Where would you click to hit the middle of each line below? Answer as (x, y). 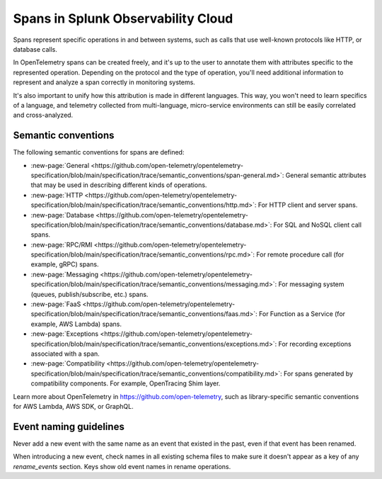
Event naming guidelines (69, 426)
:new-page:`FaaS (56, 304)
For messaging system (311, 284)
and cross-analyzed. (43, 115)
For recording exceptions (315, 344)
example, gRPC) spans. (65, 264)
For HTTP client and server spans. (308, 205)
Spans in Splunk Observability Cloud (123, 18)
